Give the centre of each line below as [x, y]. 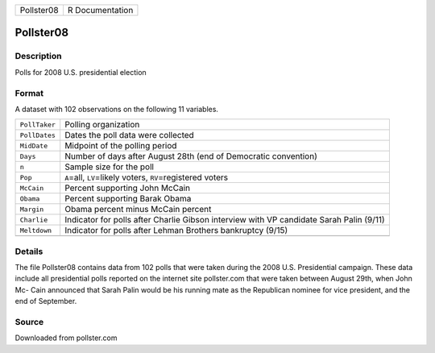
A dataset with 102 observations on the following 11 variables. [117, 109]
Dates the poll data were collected [130, 135]
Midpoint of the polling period [121, 146]
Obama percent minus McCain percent [138, 210]
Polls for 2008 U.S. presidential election [81, 72]
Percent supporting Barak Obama [128, 199]
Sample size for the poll [110, 167]
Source [29, 322]
